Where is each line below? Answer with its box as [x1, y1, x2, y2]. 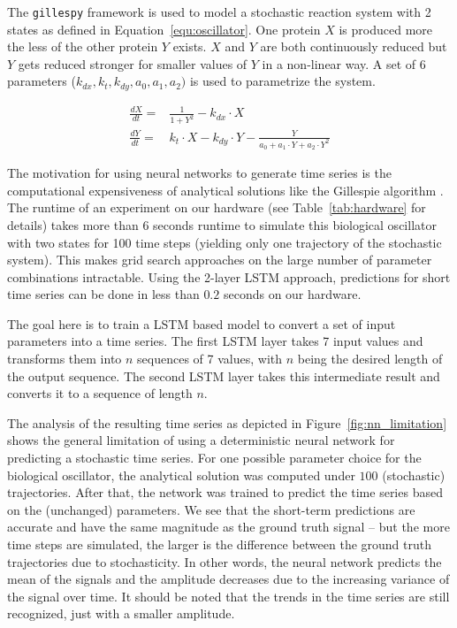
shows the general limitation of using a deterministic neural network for [7, 431, 395, 449]
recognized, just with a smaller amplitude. [7, 604, 235, 623]
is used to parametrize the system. [189, 72, 376, 90]
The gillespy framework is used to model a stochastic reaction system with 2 [7, 3, 431, 20]
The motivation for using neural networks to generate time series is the [7, 164, 392, 182]
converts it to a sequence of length [7, 384, 193, 402]
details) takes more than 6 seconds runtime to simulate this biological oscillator [7, 215, 437, 234]
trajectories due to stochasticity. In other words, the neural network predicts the [7, 552, 442, 571]
